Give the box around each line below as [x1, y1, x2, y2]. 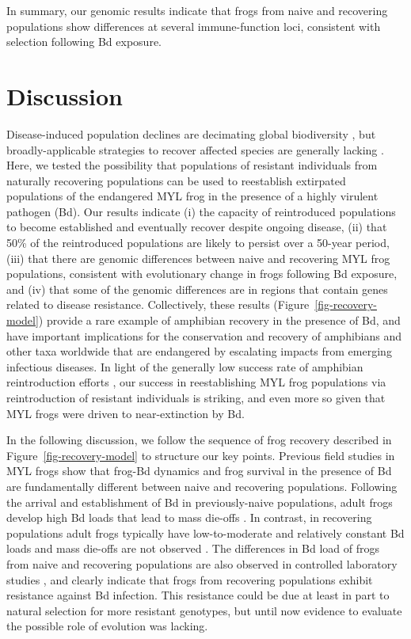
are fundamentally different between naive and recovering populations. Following [6, 477, 398, 494]
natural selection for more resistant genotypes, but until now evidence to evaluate [6, 602, 402, 618]
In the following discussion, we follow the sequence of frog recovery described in [6, 432, 392, 448]
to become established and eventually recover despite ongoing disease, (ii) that [6, 219, 387, 235]
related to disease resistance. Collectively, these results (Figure [6, 296, 310, 313]
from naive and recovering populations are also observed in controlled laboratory [6, 555, 398, 572]
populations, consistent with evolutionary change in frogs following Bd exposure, [6, 265, 398, 282]
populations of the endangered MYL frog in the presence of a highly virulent [6, 188, 379, 204]
